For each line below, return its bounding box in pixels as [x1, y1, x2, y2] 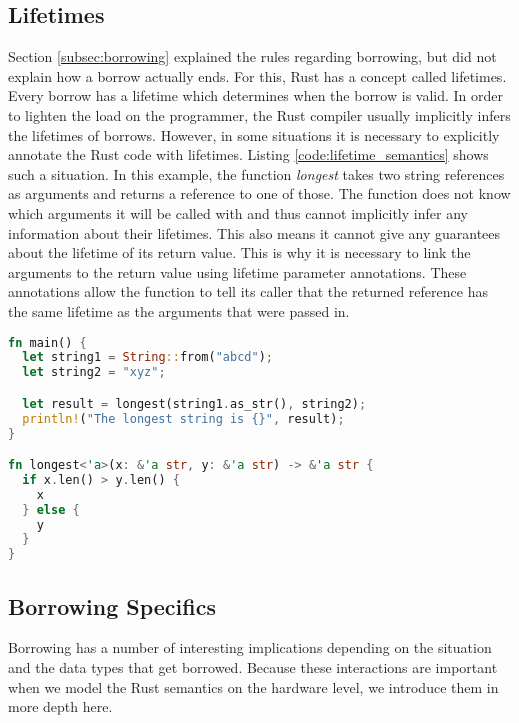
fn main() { [8, 335, 87, 350]
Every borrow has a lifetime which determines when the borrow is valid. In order [8, 85, 504, 106]
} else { [22, 502, 80, 517]
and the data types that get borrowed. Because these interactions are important [8, 657, 498, 677]
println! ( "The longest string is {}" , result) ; [22, 411, 345, 426]
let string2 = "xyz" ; [22, 365, 166, 380]
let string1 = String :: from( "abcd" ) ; [22, 350, 273, 365]
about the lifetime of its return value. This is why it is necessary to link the [8, 242, 471, 263]
